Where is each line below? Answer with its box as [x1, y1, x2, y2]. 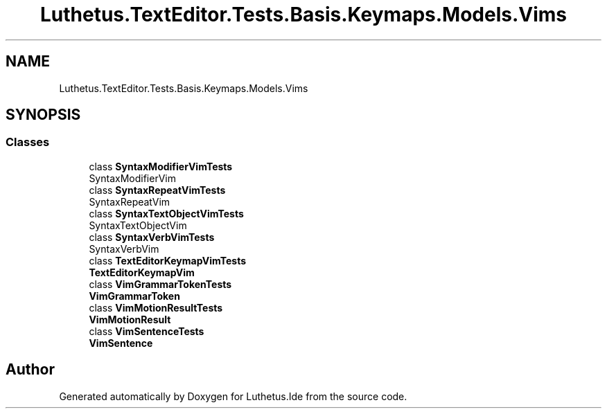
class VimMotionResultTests [89, 301, 223, 314]
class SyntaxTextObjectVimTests [89, 207, 244, 219]
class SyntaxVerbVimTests [89, 231, 215, 243]
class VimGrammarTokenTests [89, 278, 232, 290]
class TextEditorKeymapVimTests [89, 254, 247, 267]
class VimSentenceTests [89, 325, 204, 337]
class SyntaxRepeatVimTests [89, 183, 226, 196]
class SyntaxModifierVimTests [89, 160, 233, 172]
